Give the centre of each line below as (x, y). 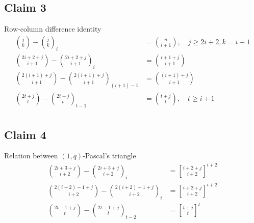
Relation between (31, 156)
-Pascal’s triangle (109, 156)
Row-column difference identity (53, 29)
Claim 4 (25, 134)
